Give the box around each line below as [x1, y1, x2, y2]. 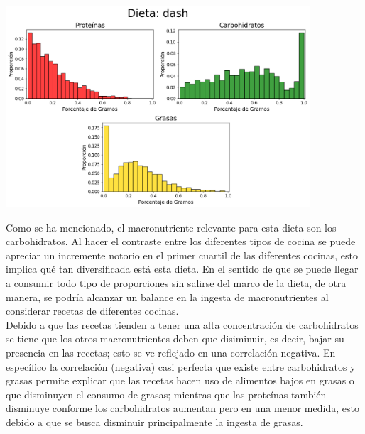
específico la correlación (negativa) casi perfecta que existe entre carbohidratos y [6, 359, 356, 374]
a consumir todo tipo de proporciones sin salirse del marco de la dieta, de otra [6, 276, 347, 291]
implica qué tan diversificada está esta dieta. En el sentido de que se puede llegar [6, 261, 359, 276]
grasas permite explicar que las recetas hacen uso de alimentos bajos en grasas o [6, 373, 354, 388]
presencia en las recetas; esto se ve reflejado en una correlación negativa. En [6, 345, 336, 359]
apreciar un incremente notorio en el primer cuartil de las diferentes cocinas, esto [6, 247, 359, 262]
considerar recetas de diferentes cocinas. [6, 303, 179, 318]
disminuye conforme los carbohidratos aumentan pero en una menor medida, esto [6, 401, 359, 416]
